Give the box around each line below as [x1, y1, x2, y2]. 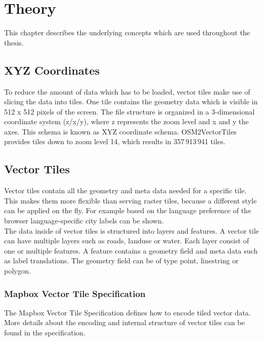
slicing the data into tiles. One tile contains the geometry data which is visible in [4, 96, 258, 107]
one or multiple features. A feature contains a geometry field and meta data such [4, 245, 258, 256]
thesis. [4, 37, 24, 48]
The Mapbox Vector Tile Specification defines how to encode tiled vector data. [4, 307, 251, 317]
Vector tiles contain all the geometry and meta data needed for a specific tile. [4, 185, 247, 196]
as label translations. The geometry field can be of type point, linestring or [4, 255, 239, 266]
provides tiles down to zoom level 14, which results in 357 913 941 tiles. [4, 136, 226, 147]
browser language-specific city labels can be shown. [4, 215, 164, 226]
